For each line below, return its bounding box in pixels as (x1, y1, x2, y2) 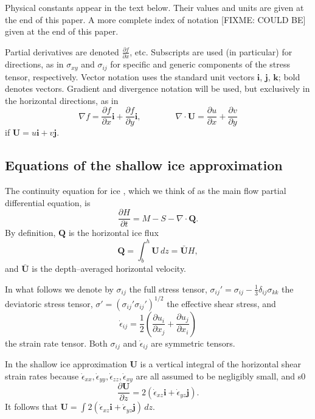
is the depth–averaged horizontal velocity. (32, 262, 187, 275)
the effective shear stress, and (167, 297, 276, 310)
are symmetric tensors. (151, 336, 235, 349)
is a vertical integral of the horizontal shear (140, 358, 301, 370)
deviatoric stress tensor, (5, 297, 93, 310)
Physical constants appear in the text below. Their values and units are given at (5, 1, 304, 13)
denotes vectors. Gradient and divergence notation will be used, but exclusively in (5, 82, 310, 95)
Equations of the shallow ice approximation (5, 156, 283, 175)
